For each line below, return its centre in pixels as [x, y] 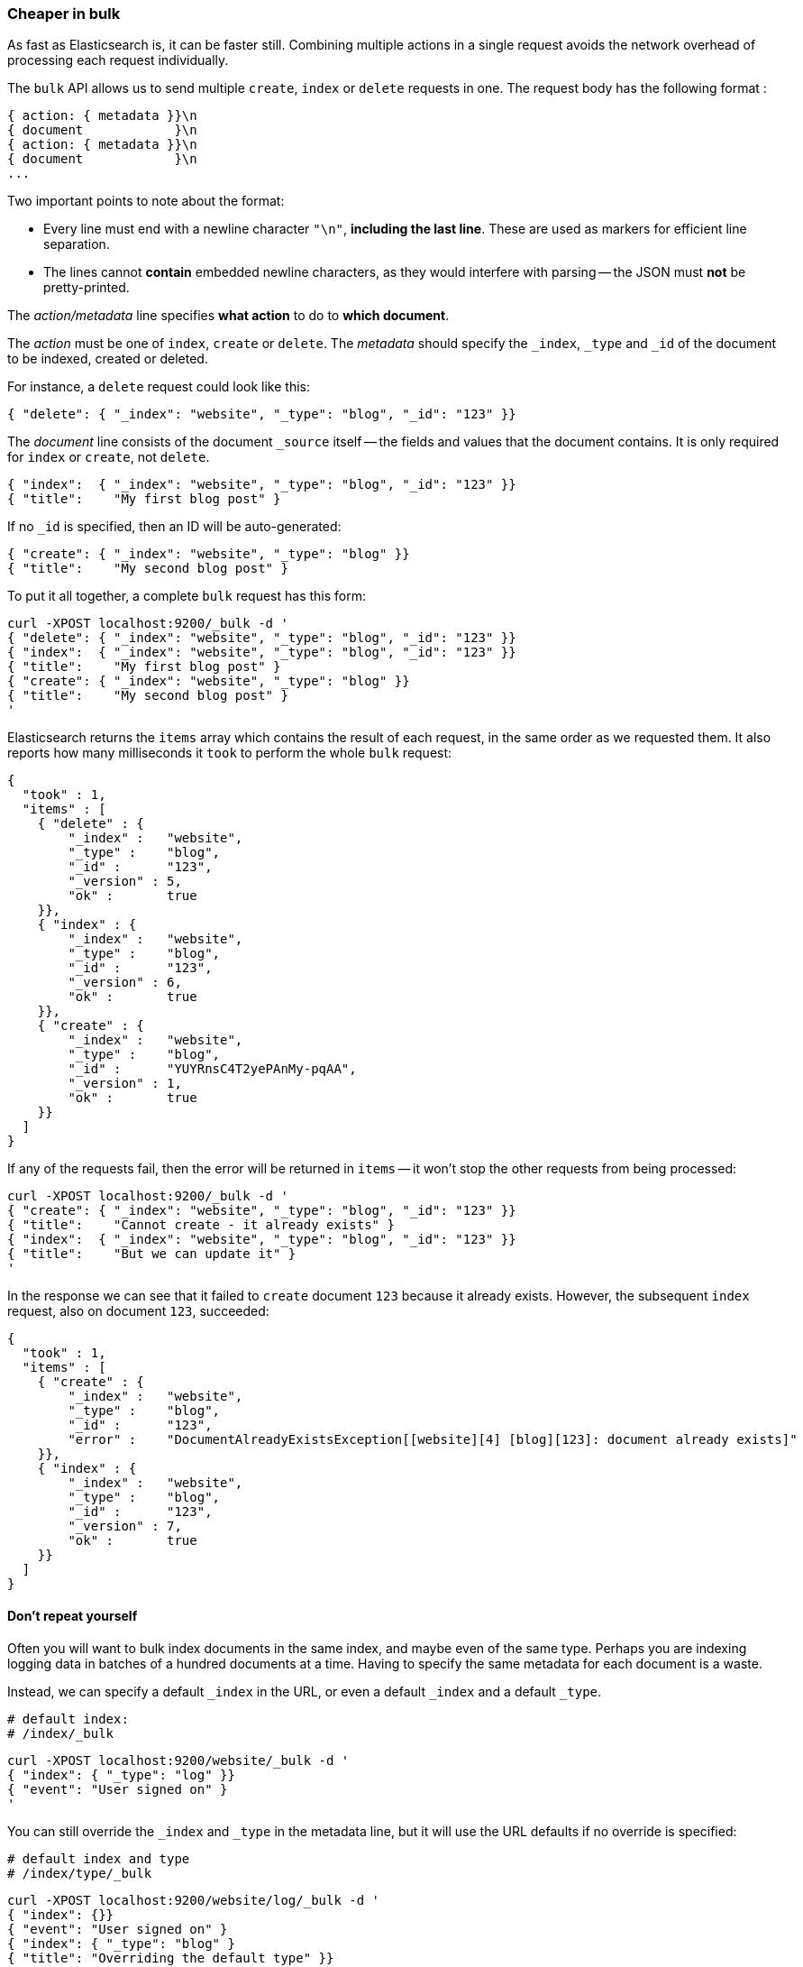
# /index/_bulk [61, 1733]
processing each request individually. [118, 60]
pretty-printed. [87, 288]
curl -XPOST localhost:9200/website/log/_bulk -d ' [194, 1900]
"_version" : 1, [125, 1084]
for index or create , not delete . [109, 457]
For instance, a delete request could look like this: [159, 387]
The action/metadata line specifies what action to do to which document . [228, 316]
